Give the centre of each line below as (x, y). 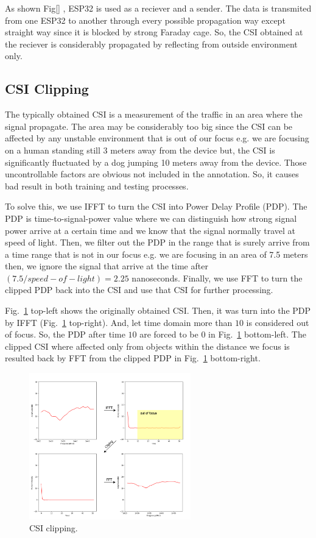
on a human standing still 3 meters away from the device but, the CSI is (140, 150)
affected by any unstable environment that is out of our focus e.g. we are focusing (157, 138)
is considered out (278, 322)
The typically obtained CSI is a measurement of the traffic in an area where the (154, 114)
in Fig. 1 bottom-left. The (257, 334)
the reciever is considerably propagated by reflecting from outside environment (151, 44)
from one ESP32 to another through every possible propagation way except (145, 20)
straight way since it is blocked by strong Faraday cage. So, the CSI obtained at (154, 32)
